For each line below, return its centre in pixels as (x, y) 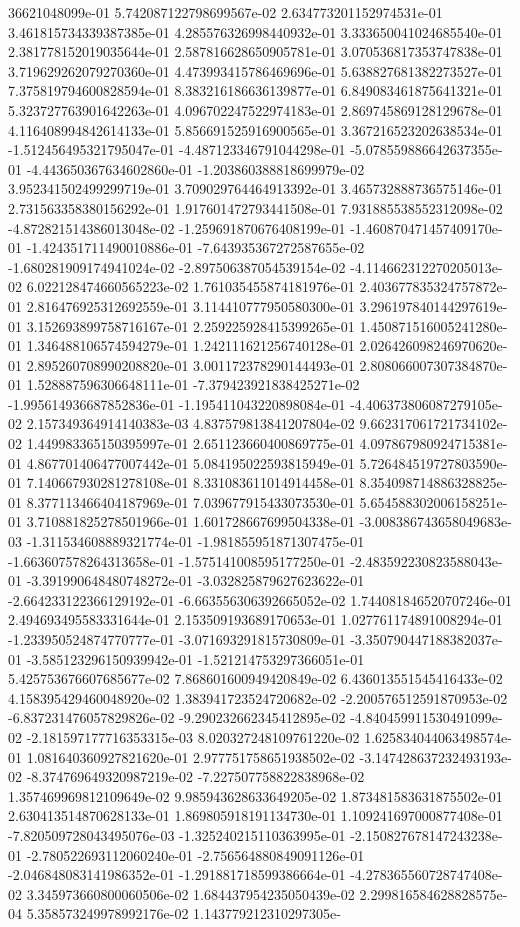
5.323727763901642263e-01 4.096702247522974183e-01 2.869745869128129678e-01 (255, 109)
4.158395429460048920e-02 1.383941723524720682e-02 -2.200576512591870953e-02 (258, 697)
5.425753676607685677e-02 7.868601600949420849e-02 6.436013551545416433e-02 (255, 678)
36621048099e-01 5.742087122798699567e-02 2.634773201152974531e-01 (225, 12)
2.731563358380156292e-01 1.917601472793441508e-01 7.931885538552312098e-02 (255, 207)
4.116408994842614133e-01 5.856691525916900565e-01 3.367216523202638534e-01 (255, 129)
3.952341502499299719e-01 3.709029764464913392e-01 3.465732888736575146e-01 (255, 188)
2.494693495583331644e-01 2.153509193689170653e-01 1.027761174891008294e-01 (255, 619)
